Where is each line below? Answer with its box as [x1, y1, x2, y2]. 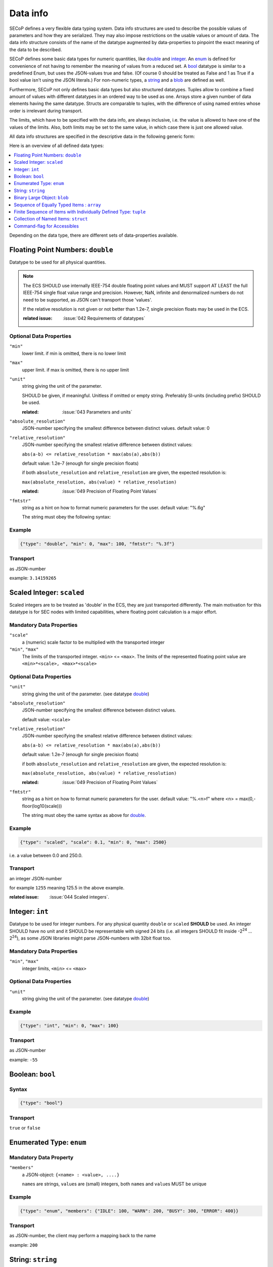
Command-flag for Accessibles [14, 223, 79, 229]
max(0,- [239, 796, 256, 802]
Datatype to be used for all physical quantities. [9, 259, 106, 265]
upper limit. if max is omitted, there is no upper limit [22, 366, 129, 372]
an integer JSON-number [9, 875, 62, 881]
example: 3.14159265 [9, 575, 57, 581]
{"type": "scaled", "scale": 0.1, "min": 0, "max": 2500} [20, 839, 167, 845]
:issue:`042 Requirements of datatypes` [63, 315, 146, 321]
